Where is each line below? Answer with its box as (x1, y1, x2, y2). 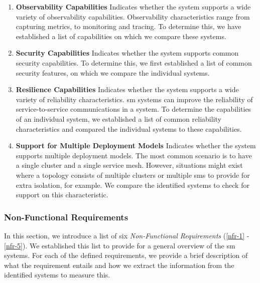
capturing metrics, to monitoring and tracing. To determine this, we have (16, 21, 241, 32)
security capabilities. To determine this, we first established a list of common (16, 57, 252, 68)
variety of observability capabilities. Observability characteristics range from (16, 11, 250, 22)
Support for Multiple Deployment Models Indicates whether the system (16, 140, 256, 151)
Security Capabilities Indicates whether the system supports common (16, 48, 239, 58)
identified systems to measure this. (4, 269, 110, 280)
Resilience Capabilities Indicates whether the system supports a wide (16, 84, 239, 95)
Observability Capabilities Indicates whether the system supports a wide (16, 2, 251, 12)
